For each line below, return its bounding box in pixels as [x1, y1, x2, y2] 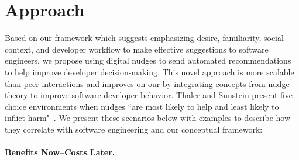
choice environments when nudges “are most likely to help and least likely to [5, 100, 279, 112]
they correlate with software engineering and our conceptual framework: [5, 123, 263, 135]
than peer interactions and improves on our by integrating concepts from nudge [5, 77, 290, 89]
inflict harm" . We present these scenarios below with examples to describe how [5, 112, 291, 124]
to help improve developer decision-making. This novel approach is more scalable [5, 65, 294, 78]
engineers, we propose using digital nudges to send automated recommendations [5, 54, 291, 67]
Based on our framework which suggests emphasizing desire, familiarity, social [5, 32, 284, 44]
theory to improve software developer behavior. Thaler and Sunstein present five [5, 89, 293, 101]
